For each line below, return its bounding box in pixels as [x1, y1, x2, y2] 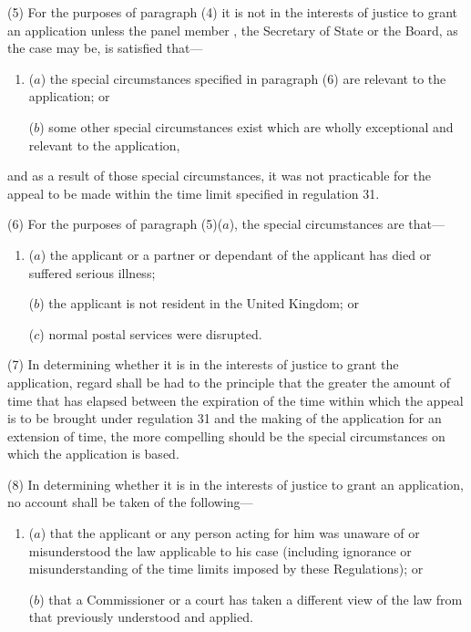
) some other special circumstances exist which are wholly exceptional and [39, 117, 454, 136]
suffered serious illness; [28, 263, 156, 282]
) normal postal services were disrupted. [39, 324, 262, 343]
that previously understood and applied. [28, 607, 253, 627]
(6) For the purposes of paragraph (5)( [7, 214, 223, 233]
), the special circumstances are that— [229, 214, 445, 233]
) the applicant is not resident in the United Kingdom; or [39, 294, 359, 313]
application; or [28, 87, 110, 106]
